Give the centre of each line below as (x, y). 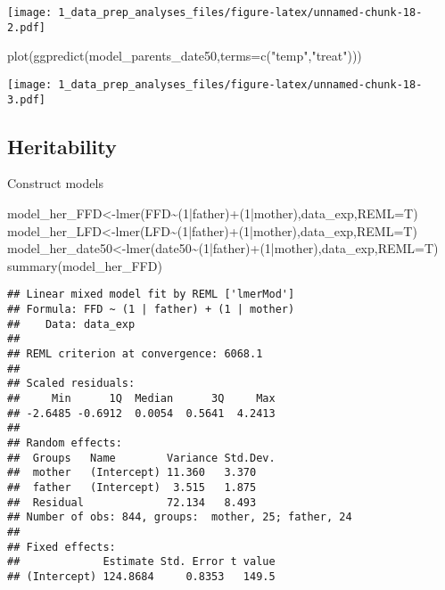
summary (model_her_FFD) (85, 265)
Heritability (62, 146)
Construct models (55, 183)
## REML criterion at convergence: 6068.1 (135, 354)
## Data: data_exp (71, 324)
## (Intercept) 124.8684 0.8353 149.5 (141, 576)
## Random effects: (65, 442)
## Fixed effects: (62, 547)
